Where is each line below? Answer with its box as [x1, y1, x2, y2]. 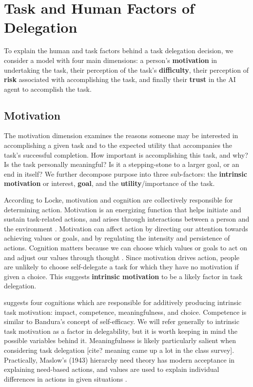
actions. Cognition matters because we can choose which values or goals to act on [4, 243, 248, 253]
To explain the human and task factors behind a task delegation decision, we [4, 45, 234, 56]
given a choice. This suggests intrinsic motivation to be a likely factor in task [4, 271, 243, 281]
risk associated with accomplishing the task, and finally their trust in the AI [4, 74, 236, 84]
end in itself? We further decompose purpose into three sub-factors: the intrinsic [4, 168, 247, 179]
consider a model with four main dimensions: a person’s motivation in [4, 55, 217, 65]
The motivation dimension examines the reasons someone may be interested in [4, 130, 238, 141]
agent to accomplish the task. [4, 83, 92, 94]
